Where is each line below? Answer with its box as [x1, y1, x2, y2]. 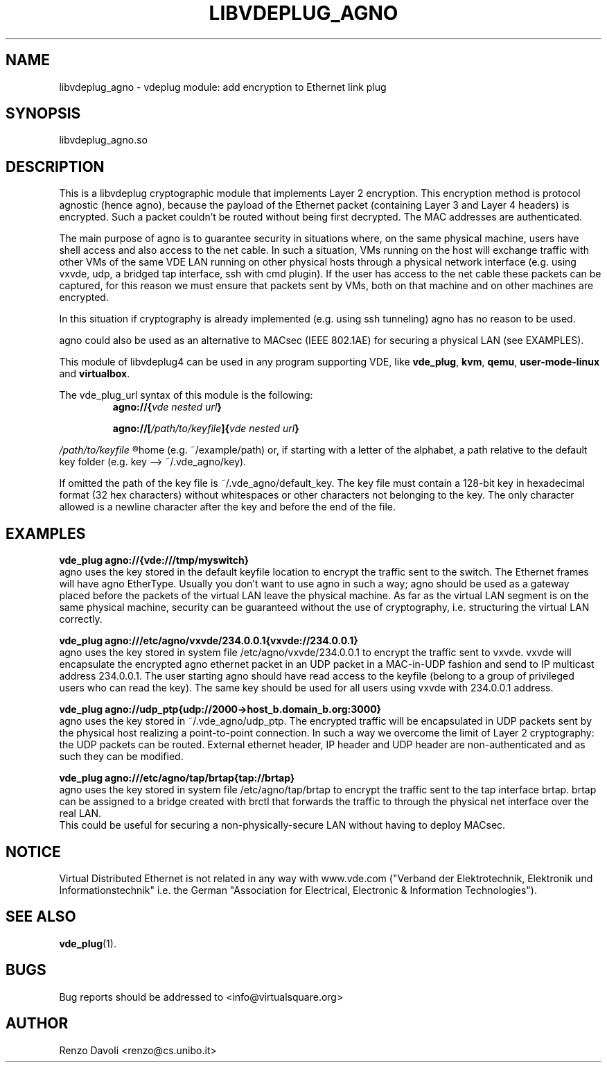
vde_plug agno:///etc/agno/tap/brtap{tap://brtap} [59, 772, 295, 784]
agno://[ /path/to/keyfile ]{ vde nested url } [112, 422, 299, 435]
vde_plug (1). [59, 937, 116, 949]
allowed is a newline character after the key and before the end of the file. [59, 501, 396, 513]
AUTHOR [6, 1015, 69, 1033]
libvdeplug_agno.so [59, 134, 148, 146]
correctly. [59, 613, 103, 626]
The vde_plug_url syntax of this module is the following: [59, 389, 313, 402]
